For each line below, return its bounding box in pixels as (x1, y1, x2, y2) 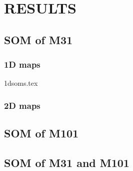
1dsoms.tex (4, 78, 38, 88)
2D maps (4, 99, 40, 111)
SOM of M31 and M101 (4, 154, 129, 170)
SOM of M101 (4, 125, 79, 141)
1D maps (4, 58, 40, 71)
